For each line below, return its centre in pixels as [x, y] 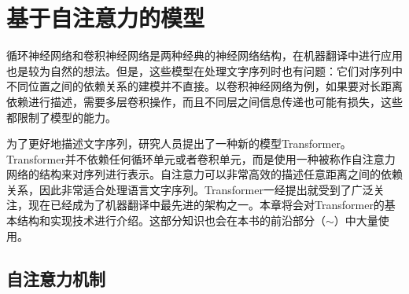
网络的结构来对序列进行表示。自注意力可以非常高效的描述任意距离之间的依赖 [204, 174]
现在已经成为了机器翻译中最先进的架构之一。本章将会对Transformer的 [206, 205]
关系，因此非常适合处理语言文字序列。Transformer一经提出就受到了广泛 [190, 189]
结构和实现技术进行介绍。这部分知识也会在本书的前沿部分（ [171, 220]
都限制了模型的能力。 [61, 117]
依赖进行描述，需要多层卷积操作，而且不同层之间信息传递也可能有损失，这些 [204, 101]
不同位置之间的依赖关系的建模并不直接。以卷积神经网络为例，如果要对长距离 [204, 86]
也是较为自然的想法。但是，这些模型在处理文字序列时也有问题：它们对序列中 [204, 70]
